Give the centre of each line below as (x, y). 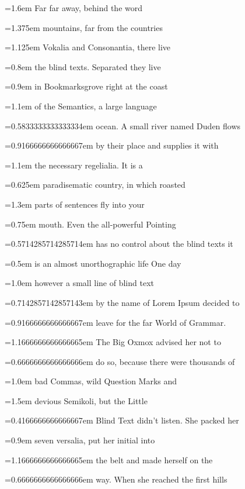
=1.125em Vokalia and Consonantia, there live (88, 47)
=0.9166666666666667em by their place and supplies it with (112, 145)
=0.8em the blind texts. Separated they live (83, 66)
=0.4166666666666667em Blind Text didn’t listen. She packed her (122, 420)
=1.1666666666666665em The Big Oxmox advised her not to (113, 342)
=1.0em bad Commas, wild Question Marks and (91, 381)
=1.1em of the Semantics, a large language (81, 106)
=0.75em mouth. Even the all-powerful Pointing (90, 224)
